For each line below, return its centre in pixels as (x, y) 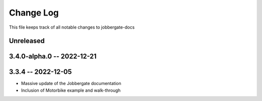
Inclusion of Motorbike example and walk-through (71, 90)
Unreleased (27, 41)
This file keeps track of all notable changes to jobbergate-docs (72, 27)
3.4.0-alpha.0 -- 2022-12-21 (53, 57)
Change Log (34, 13)
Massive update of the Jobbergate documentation (71, 84)
